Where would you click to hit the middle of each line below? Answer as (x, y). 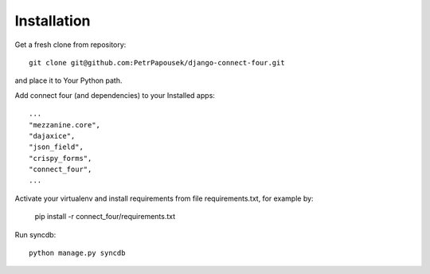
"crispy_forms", (61, 158)
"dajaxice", (52, 136)
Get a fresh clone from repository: (70, 45)
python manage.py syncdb (77, 253)
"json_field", (56, 147)
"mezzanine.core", (65, 125)
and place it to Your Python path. (68, 80)
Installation (53, 21)
